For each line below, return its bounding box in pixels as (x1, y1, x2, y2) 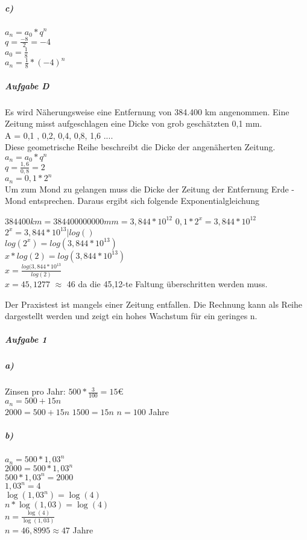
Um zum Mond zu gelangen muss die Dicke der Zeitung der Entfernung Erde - (5, 182, 294, 195)
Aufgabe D (5, 79, 49, 92)
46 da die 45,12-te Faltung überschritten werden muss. (66, 278, 268, 290)
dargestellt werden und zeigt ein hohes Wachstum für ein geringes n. (5, 310, 258, 322)
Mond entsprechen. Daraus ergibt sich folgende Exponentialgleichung (5, 194, 259, 207)
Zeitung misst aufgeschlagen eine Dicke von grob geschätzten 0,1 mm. (5, 117, 262, 130)
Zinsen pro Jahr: (5, 385, 66, 398)
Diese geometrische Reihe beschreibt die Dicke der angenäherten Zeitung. (5, 141, 276, 153)
